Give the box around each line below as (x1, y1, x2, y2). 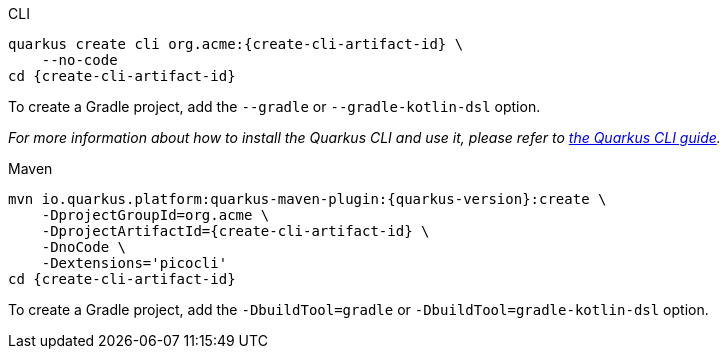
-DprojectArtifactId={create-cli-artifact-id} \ (41, 223, 430, 239)
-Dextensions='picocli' (41, 255, 228, 271)
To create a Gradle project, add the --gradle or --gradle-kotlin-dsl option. (8, 98, 541, 115)
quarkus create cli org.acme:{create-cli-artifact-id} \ (8, 36, 464, 52)
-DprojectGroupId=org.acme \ (41, 207, 270, 223)
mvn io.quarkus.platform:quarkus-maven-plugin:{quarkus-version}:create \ (8, 191, 607, 207)
